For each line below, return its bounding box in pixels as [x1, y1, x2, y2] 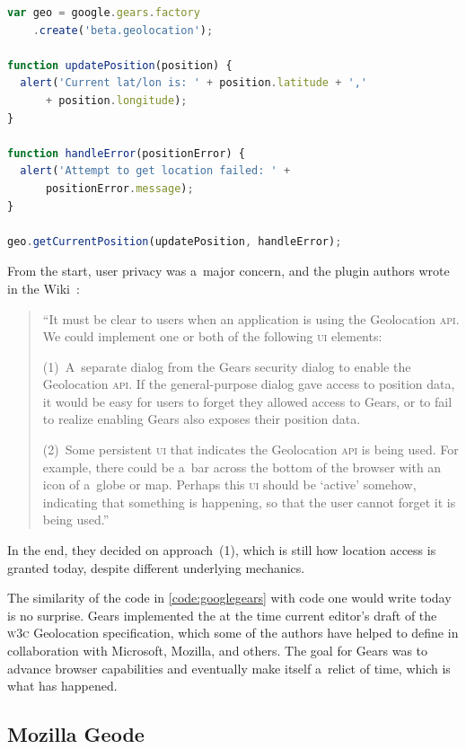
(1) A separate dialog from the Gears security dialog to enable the [42, 357, 411, 375]
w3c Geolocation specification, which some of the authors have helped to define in [7, 623, 459, 642]
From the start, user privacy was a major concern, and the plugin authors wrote [7, 261, 450, 280]
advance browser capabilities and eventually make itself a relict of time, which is [7, 658, 451, 677]
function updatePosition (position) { [7, 58, 233, 72]
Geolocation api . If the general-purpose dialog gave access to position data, [42, 374, 455, 393]
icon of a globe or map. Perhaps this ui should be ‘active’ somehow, [42, 475, 417, 494]
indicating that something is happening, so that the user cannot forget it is [42, 492, 456, 511]
